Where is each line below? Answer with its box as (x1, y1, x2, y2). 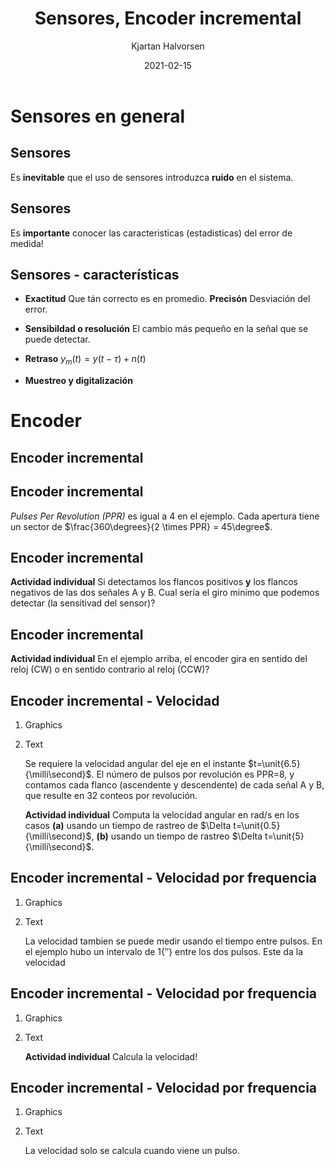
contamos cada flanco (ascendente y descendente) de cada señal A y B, (24, 779, 325, 791)
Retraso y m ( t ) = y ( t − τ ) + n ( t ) (24, 353, 147, 367)
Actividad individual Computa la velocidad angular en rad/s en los (24, 809, 300, 821)
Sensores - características (10, 266, 180, 283)
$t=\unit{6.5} (248, 758, 301, 769)
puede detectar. (24, 333, 91, 346)
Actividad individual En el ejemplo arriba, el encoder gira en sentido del (10, 653, 308, 665)
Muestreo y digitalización (24, 375, 133, 387)
